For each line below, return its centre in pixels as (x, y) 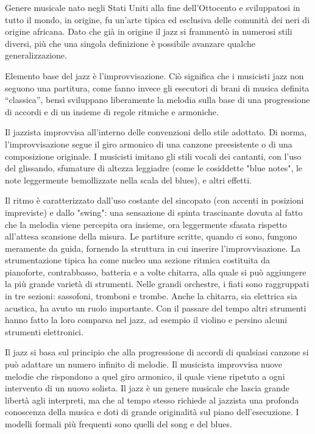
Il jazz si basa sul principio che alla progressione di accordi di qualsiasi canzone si (157, 352)
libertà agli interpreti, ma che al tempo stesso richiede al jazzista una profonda (152, 400)
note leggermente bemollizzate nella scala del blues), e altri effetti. (129, 180)
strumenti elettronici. (44, 331)
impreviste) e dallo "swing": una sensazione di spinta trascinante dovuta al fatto (154, 212)
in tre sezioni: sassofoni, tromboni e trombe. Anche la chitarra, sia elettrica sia (151, 296)
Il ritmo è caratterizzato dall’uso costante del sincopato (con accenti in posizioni (154, 200)
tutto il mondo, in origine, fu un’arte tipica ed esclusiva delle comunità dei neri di (157, 19)
